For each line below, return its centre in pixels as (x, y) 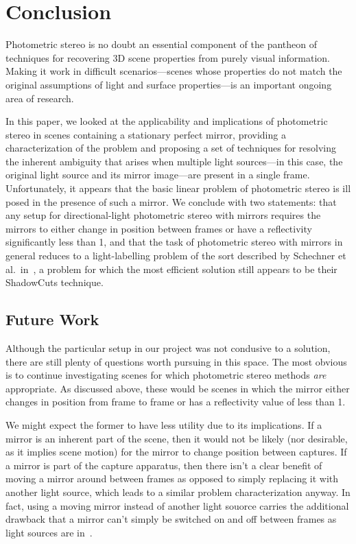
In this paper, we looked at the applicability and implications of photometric (167, 121)
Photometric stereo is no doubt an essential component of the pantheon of (162, 44)
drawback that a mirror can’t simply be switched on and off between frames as (171, 519)
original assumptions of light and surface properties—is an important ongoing (169, 84)
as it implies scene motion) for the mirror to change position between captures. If (176, 452)
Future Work (52, 319)
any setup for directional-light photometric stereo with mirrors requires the (163, 215)
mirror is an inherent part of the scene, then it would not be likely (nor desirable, (177, 438)
